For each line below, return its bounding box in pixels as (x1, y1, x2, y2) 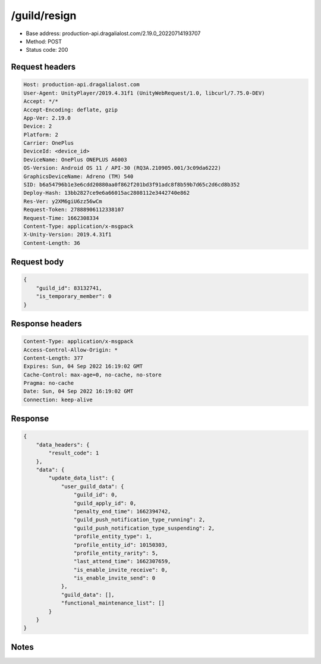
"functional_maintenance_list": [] (61, 600, 165, 607)
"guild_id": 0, (73, 491, 118, 498)
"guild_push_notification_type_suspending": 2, (73, 525, 215, 531)
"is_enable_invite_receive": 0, (73, 566, 168, 573)
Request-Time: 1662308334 (23, 214, 99, 222)
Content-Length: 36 (23, 239, 80, 247)
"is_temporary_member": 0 (36, 293, 112, 300)
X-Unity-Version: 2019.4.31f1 (23, 231, 112, 238)
